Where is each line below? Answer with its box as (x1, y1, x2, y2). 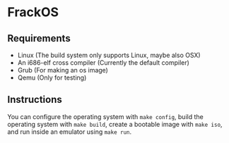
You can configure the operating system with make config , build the (7, 112, 204, 120)
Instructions (7, 94, 62, 106)
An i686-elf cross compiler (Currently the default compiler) (17, 58, 189, 67)
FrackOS (7, 4, 59, 20)
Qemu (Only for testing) (17, 73, 87, 82)
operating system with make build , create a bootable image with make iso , (7, 120, 223, 128)
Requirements (7, 32, 71, 44)
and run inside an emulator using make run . (7, 128, 132, 136)
